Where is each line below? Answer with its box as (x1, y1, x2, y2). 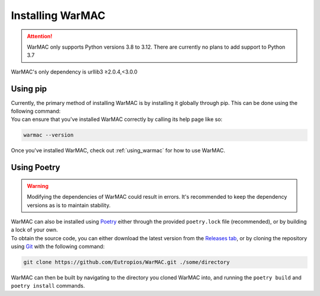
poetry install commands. (11, 282, 85, 289)
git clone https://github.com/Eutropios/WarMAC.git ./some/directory (23, 259, 230, 266)
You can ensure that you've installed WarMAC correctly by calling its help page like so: (11, 116, 223, 123)
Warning (27, 182, 49, 189)
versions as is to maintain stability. (27, 202, 111, 209)
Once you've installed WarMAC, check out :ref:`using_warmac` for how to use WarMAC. (11, 147, 225, 154)
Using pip (11, 84, 47, 94)
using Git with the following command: (11, 243, 105, 250)
